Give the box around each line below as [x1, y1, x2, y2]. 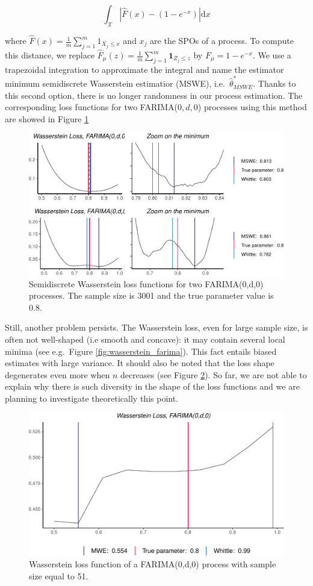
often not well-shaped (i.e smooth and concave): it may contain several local [5, 333, 285, 346]
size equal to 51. [29, 570, 88, 582]
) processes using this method [197, 101, 307, 113]
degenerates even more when [5, 368, 110, 381]
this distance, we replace [5, 49, 95, 61]
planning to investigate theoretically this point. [5, 392, 179, 404]
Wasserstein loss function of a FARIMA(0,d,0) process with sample [29, 558, 276, 570]
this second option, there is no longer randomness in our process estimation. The [5, 89, 303, 101]
